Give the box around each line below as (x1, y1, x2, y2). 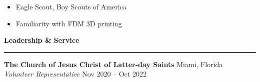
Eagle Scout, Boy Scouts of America (15, 1, 126, 11)
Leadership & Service (4, 35, 79, 45)
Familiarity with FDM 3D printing (15, 18, 122, 28)
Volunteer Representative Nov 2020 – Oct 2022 (4, 69, 146, 79)
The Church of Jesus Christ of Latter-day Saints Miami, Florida (4, 59, 223, 69)
